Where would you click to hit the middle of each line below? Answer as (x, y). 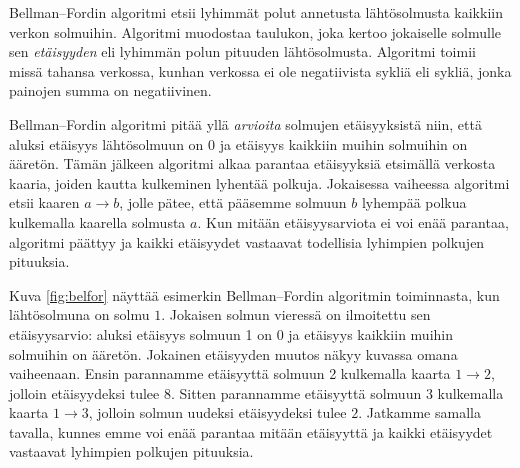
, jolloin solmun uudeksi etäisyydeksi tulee (217, 412)
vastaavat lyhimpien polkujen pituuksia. (131, 451)
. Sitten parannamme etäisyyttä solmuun (296, 392)
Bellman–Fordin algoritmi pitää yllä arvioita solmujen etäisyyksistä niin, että (245, 123)
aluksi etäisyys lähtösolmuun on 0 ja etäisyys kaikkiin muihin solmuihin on (238, 143)
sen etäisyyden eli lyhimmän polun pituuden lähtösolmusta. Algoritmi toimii (242, 51)
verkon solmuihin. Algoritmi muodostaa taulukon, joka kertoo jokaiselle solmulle (255, 31)
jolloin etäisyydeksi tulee (84, 392)
